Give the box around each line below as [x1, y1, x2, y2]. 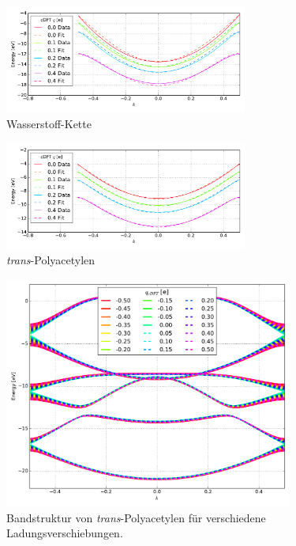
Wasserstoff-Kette [6, 115, 92, 131]
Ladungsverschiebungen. [6, 525, 123, 541]
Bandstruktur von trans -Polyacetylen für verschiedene [6, 509, 266, 525]
